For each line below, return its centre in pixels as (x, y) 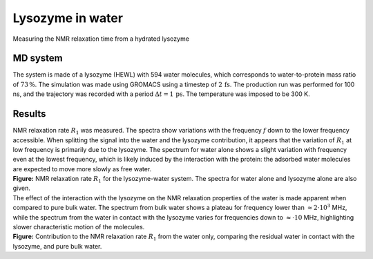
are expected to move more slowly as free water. (82, 169)
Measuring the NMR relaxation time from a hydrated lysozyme (101, 39)
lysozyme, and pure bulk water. (57, 246)
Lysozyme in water (68, 18)
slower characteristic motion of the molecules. (79, 227)
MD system (38, 58)
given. (22, 188)
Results (29, 114)
